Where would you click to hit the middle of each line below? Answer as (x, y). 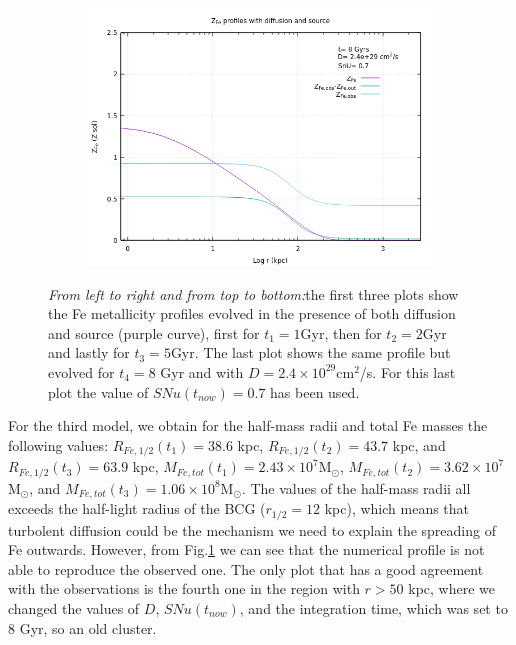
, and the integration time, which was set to (373, 607)
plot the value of (98, 391)
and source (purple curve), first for (154, 332)
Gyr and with (202, 371)
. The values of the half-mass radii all (356, 487)
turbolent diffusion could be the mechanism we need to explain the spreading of (252, 529)
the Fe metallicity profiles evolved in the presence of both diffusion (252, 313)
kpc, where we (451, 588)
